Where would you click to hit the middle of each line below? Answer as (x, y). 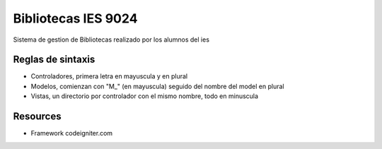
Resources (37, 117)
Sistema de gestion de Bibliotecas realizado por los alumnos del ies (111, 40)
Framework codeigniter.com (72, 133)
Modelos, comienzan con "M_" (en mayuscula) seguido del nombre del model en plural (157, 86)
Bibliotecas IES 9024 (75, 18)
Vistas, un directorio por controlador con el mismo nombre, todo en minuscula (144, 96)
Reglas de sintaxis (54, 60)
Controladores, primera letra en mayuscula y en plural (109, 76)
